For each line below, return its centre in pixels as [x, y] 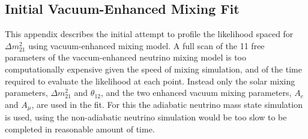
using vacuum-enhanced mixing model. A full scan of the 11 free [146, 45]
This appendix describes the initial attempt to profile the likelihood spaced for [149, 34]
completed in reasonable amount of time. [80, 129]
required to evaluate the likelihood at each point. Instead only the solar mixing [150, 81]
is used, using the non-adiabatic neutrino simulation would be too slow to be [146, 117]
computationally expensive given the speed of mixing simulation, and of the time [153, 69]
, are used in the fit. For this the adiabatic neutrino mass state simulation [167, 104]
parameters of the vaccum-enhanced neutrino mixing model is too [125, 57]
